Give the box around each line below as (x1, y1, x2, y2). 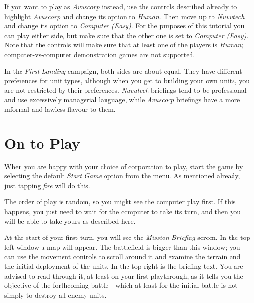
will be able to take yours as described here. (4, 216, 136, 226)
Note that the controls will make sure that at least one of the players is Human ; (4, 40, 243, 50)
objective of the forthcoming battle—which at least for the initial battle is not (4, 280, 238, 290)
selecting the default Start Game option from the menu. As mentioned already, (4, 171, 240, 181)
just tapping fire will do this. (4, 180, 90, 190)
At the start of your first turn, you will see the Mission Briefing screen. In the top (4, 232, 251, 242)
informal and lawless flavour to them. (4, 104, 116, 114)
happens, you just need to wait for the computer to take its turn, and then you (4, 206, 241, 216)
